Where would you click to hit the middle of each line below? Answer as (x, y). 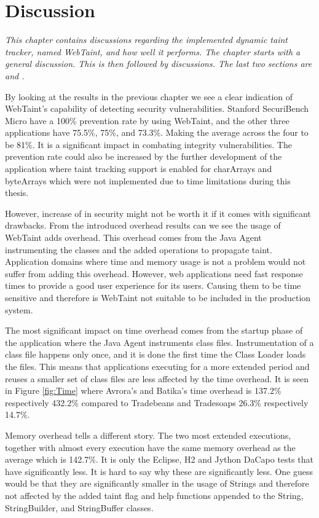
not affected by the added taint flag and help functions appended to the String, (154, 495)
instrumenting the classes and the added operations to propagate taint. (139, 249)
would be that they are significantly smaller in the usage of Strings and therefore (157, 483)
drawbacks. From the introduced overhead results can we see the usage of (143, 225)
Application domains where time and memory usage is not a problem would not (156, 261)
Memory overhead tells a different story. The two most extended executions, (148, 435)
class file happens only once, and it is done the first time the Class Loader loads (156, 354)
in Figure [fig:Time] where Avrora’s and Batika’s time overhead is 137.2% (143, 390)
